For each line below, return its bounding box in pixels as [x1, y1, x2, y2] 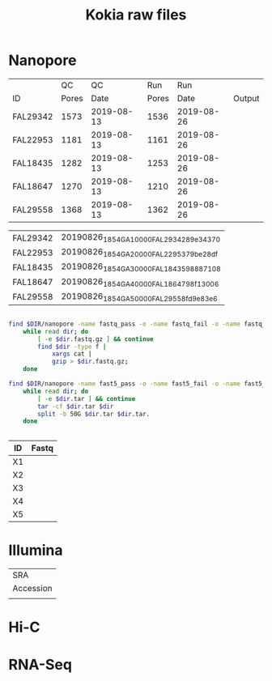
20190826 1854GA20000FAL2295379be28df [60, 246, 219, 259]
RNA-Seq [8, 655, 73, 674]
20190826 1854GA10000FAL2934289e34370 [60, 231, 221, 245]
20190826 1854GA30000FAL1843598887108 [60, 261, 221, 274]
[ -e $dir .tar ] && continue [37, 394, 136, 402]
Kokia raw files [85, 6, 187, 24]
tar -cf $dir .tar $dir [37, 402, 114, 411]
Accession [12, 583, 53, 594]
